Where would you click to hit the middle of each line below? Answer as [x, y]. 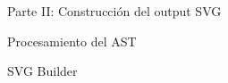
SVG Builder [42, 71]
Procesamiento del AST [72, 41]
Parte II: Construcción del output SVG [114, 11]
